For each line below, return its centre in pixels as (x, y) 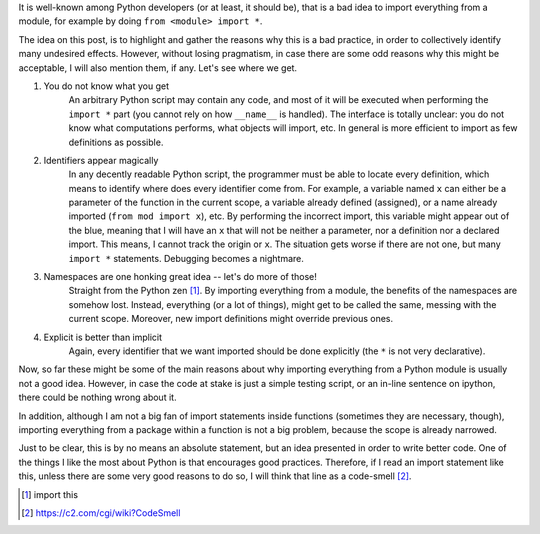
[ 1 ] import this (50, 494)
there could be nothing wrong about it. (97, 397)
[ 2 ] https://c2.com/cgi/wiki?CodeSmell (101, 512)
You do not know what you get (106, 86)
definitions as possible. (116, 142)
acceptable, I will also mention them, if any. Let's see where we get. (158, 67)
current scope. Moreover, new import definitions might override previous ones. (231, 319)
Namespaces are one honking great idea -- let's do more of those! (180, 277)
